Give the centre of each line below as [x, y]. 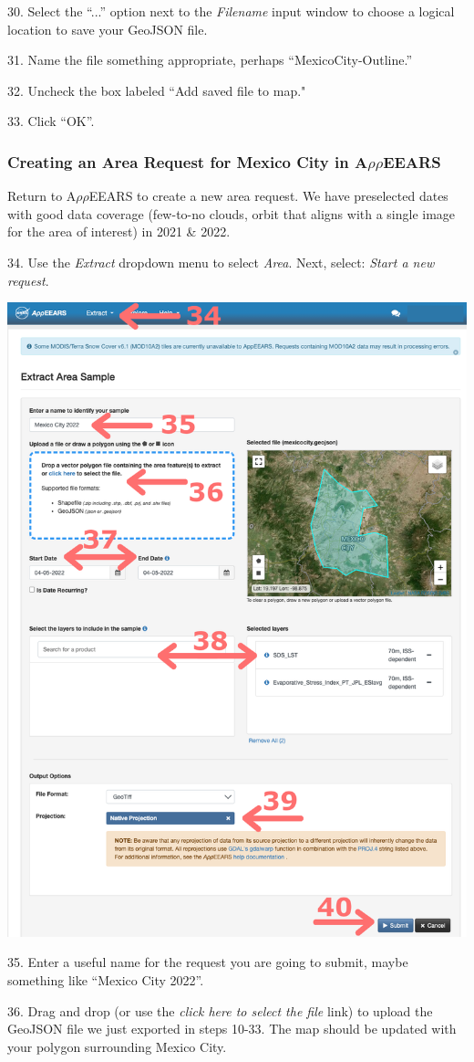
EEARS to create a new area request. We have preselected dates [268, 196]
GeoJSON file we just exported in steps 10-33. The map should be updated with [232, 1029]
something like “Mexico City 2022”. [106, 979]
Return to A [42, 196]
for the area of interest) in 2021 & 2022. [119, 231]
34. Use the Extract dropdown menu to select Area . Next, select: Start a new [221, 262]
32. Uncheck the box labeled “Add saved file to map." [157, 90]
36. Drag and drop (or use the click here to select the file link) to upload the [220, 1010]
